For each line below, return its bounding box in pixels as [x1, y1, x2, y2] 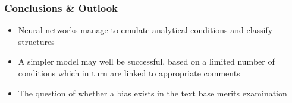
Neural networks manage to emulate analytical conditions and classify [18, 24, 273, 36]
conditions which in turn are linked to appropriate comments [18, 67, 240, 79]
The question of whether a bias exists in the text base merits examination [18, 86, 287, 99]
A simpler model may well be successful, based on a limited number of [18, 55, 275, 67]
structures [18, 35, 55, 47]
